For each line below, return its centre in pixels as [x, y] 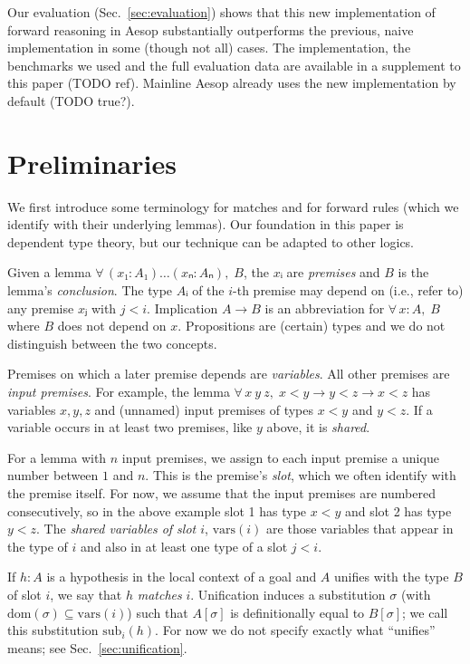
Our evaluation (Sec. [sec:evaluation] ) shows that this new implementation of [221, 12]
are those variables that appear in [360, 529]
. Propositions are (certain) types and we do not [312, 326]
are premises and [333, 272]
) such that [158, 612]
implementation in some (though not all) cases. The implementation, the [209, 48]
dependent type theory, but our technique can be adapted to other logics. [211, 241]
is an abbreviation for [325, 308]
